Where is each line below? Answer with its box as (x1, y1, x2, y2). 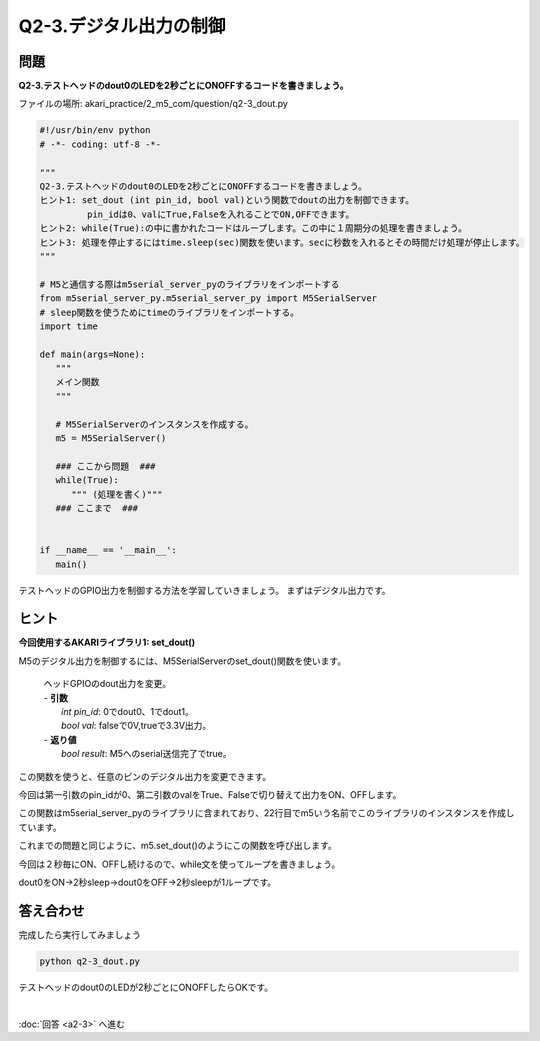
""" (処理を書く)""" (71, 488, 164, 500)
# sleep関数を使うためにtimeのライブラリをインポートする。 (39, 306, 300, 318)
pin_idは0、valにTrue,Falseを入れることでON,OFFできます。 (86, 208, 355, 220)
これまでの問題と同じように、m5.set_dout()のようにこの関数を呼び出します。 (18, 840, 337, 852)
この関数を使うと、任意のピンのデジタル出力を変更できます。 (18, 770, 272, 782)
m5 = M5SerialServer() (55, 433, 167, 444)
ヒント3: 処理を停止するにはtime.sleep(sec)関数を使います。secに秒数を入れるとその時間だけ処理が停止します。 (39, 236, 525, 248)
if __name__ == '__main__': (39, 545, 177, 556)
